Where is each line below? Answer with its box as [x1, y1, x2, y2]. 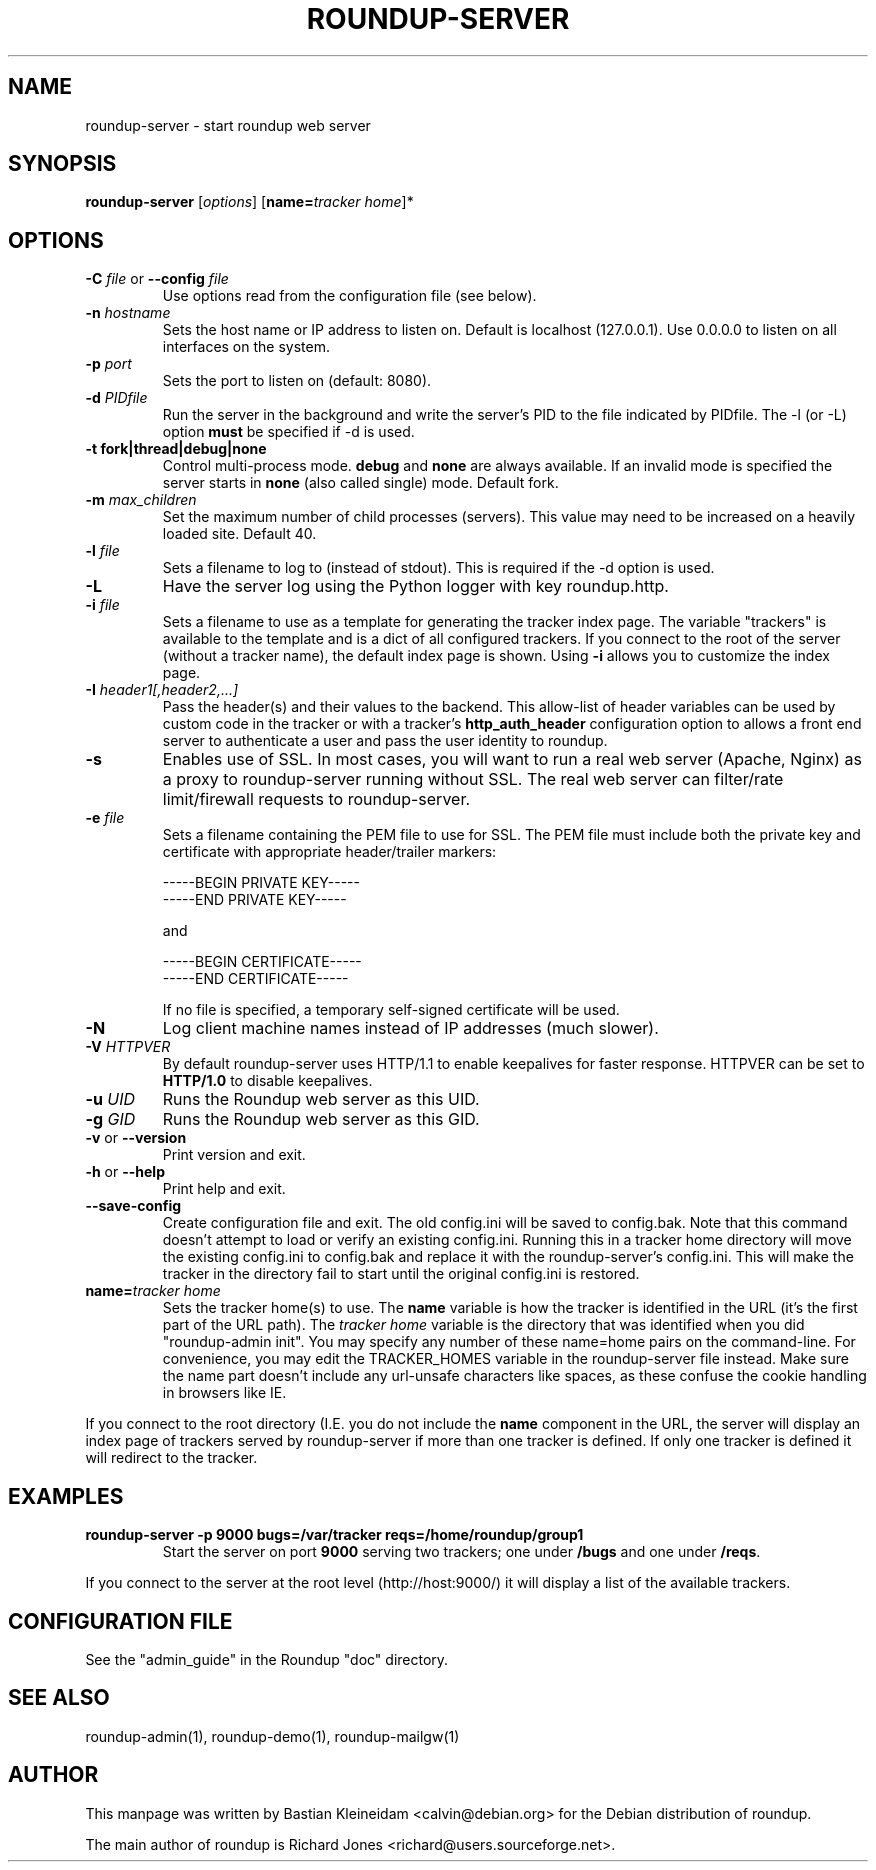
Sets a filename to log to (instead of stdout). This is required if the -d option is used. [162, 559, 715, 577]
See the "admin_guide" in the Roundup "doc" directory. [85, 1650, 449, 1668]
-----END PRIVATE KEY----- [162, 891, 347, 909]
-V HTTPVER [85, 1038, 171, 1056]
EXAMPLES [8, 1483, 124, 1509]
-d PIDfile [85, 389, 148, 407]
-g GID [85, 1109, 136, 1130]
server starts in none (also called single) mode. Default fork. [162, 474, 559, 492]
